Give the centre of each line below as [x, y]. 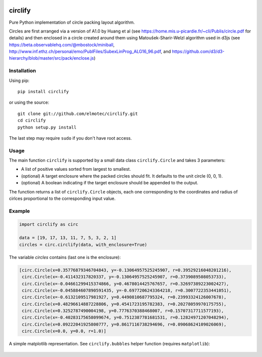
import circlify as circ [49, 224]
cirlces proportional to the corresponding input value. [62, 198]
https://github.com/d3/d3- [198, 51]
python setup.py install [47, 127]
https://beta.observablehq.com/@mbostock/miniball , [62, 45]
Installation [23, 71]
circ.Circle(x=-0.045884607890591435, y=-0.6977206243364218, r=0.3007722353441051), [127, 290]
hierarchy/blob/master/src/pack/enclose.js [51, 58]
